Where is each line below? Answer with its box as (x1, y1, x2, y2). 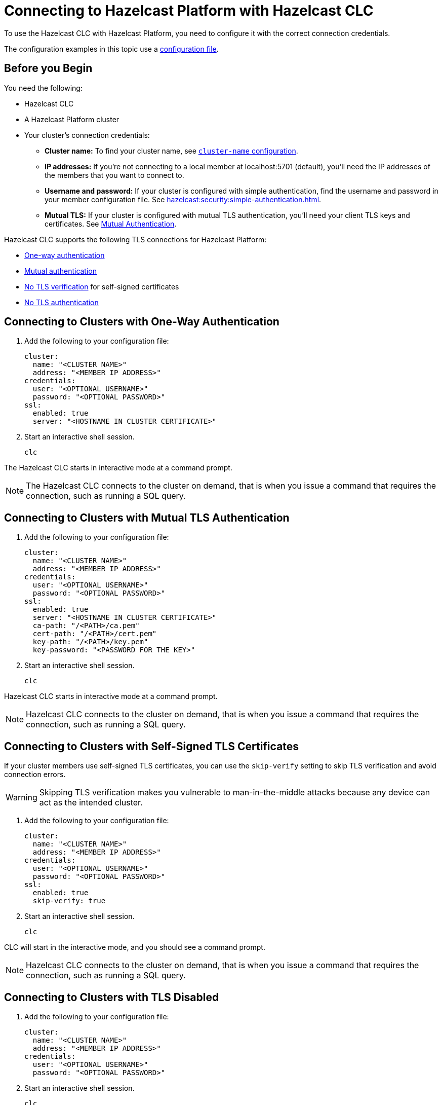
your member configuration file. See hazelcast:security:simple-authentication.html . (45, 195, 322, 204)
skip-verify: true (32, 897, 106, 905)
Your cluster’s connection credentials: (24, 130, 150, 139)
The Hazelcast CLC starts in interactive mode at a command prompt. (4, 463, 232, 472)
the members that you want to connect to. (45, 170, 184, 179)
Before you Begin (4, 62, 93, 75)
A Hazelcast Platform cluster (24, 115, 119, 124)
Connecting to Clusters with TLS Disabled (4, 990, 219, 1004)
